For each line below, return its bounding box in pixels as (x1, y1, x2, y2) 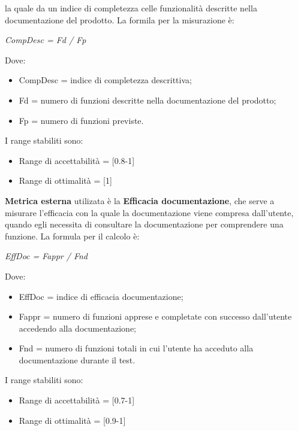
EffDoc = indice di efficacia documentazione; (19, 290, 183, 302)
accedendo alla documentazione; (19, 321, 137, 334)
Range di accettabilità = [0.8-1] (19, 154, 135, 166)
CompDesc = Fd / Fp (5, 34, 86, 46)
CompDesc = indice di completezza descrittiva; (19, 74, 192, 86)
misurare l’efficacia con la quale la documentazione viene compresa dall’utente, (5, 206, 294, 218)
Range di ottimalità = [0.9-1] (19, 414, 126, 426)
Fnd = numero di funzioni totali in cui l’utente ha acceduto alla (19, 342, 254, 354)
